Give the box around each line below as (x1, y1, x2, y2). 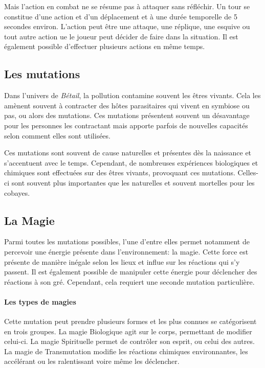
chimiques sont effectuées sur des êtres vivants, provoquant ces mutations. (4, 167, 235, 178)
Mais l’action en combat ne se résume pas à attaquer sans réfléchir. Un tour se (4, 1, 250, 11)
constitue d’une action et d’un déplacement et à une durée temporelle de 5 (4, 11, 237, 21)
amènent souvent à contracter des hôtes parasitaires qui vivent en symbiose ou (4, 100, 250, 110)
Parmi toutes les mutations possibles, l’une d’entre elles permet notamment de (4, 236, 250, 247)
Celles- (237, 167, 259, 178)
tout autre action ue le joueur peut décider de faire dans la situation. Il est (4, 31, 238, 41)
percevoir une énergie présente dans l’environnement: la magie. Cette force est (4, 246, 249, 257)
